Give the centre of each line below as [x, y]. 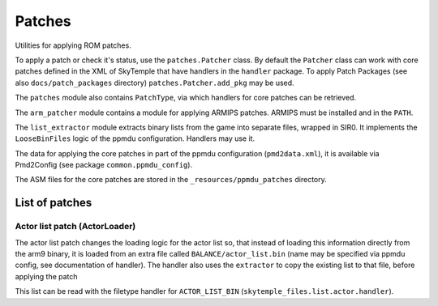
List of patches [54, 203]
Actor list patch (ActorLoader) [75, 227]
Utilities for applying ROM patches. [73, 45]
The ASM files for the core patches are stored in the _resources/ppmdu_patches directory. [171, 180]
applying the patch [46, 276]
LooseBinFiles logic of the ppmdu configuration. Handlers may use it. [135, 138]
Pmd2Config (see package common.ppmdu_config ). [104, 165]
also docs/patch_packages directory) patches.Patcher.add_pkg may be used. [155, 83]
